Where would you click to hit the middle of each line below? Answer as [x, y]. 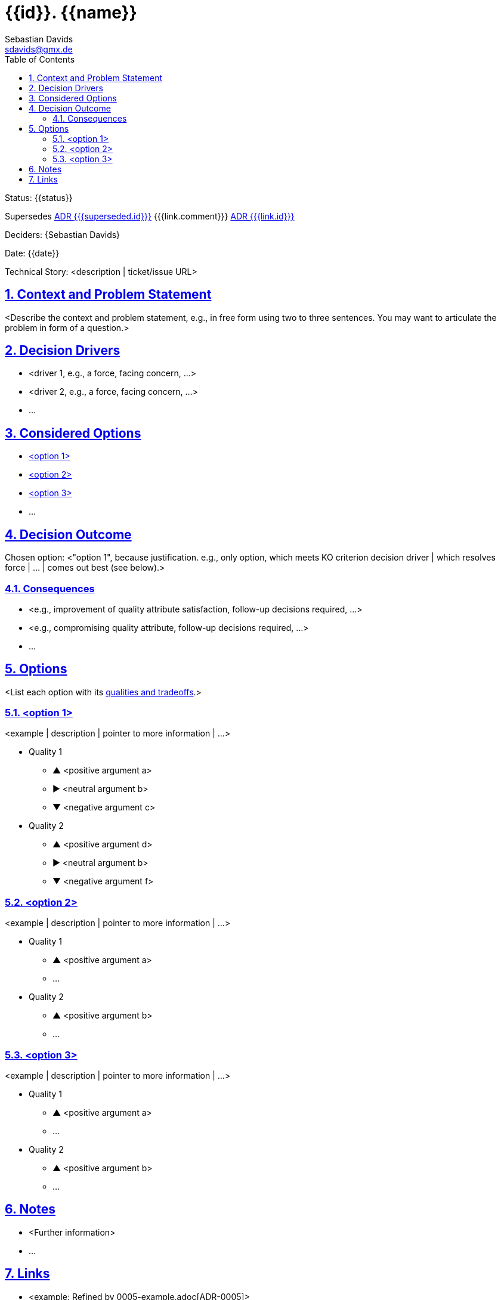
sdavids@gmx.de [39, 49]
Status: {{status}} [39, 197]
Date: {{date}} [32, 253]
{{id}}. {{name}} [71, 13]
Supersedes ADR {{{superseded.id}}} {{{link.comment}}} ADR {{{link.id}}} [150, 216]
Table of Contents [40, 59]
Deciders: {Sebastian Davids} [63, 234]
